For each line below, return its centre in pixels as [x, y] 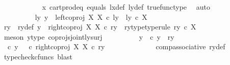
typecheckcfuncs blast [38, 56]
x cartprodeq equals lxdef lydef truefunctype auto [126, 7]
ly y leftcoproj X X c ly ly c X [91, 17]
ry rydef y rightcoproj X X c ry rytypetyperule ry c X [100, 27]
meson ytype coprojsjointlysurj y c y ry [89, 36]
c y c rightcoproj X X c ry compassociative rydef [116, 46]
